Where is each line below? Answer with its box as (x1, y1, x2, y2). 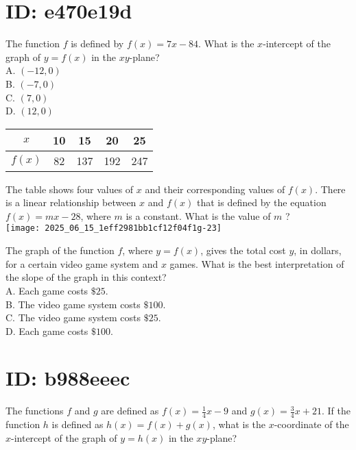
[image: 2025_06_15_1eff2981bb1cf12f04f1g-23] (5, 223, 222, 234)
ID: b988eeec (5, 364, 130, 392)
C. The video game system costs (5, 310, 141, 325)
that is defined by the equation (197, 195, 327, 210)
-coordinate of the (274, 417, 349, 432)
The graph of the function (5, 243, 115, 258)
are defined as (101, 403, 159, 418)
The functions (5, 403, 64, 418)
